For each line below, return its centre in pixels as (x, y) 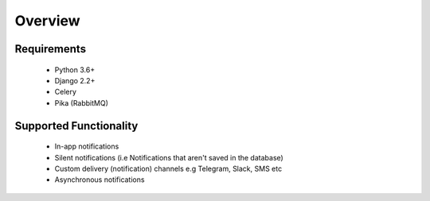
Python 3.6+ (75, 70)
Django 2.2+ (75, 80)
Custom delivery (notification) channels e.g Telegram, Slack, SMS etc (168, 168)
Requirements (51, 49)
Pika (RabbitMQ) (82, 102)
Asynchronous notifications (100, 180)
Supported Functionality (76, 126)
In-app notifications (87, 146)
